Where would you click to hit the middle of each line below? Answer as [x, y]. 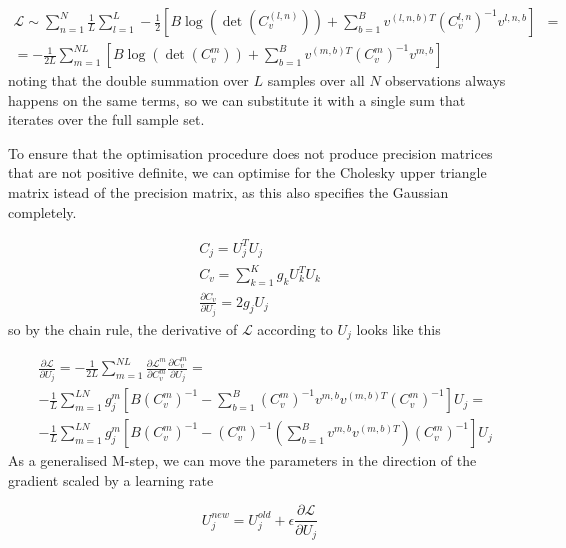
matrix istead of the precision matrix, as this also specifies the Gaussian [228, 192]
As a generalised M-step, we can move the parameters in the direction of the [242, 460]
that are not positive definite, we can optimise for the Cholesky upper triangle [247, 172]
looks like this [398, 328]
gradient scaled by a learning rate [111, 479]
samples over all [316, 80]
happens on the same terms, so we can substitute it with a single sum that [237, 99]
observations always [445, 80]
